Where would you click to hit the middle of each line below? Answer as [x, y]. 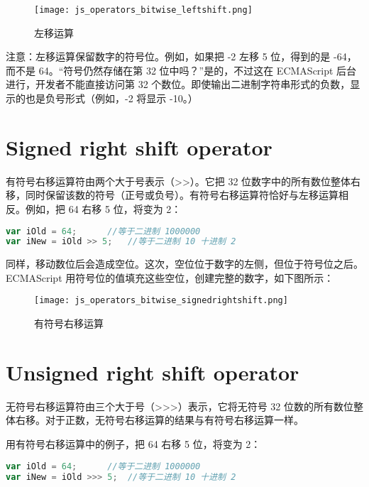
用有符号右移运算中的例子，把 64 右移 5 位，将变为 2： [133, 444]
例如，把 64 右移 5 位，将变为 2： [103, 208]
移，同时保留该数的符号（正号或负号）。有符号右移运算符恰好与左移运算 [172, 195]
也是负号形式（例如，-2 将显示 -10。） [111, 98]
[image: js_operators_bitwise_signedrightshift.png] [161, 301]
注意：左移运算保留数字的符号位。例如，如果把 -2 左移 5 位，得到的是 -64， [181, 56]
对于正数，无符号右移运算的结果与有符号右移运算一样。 [174, 420]
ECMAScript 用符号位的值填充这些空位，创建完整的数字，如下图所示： [170, 277]
